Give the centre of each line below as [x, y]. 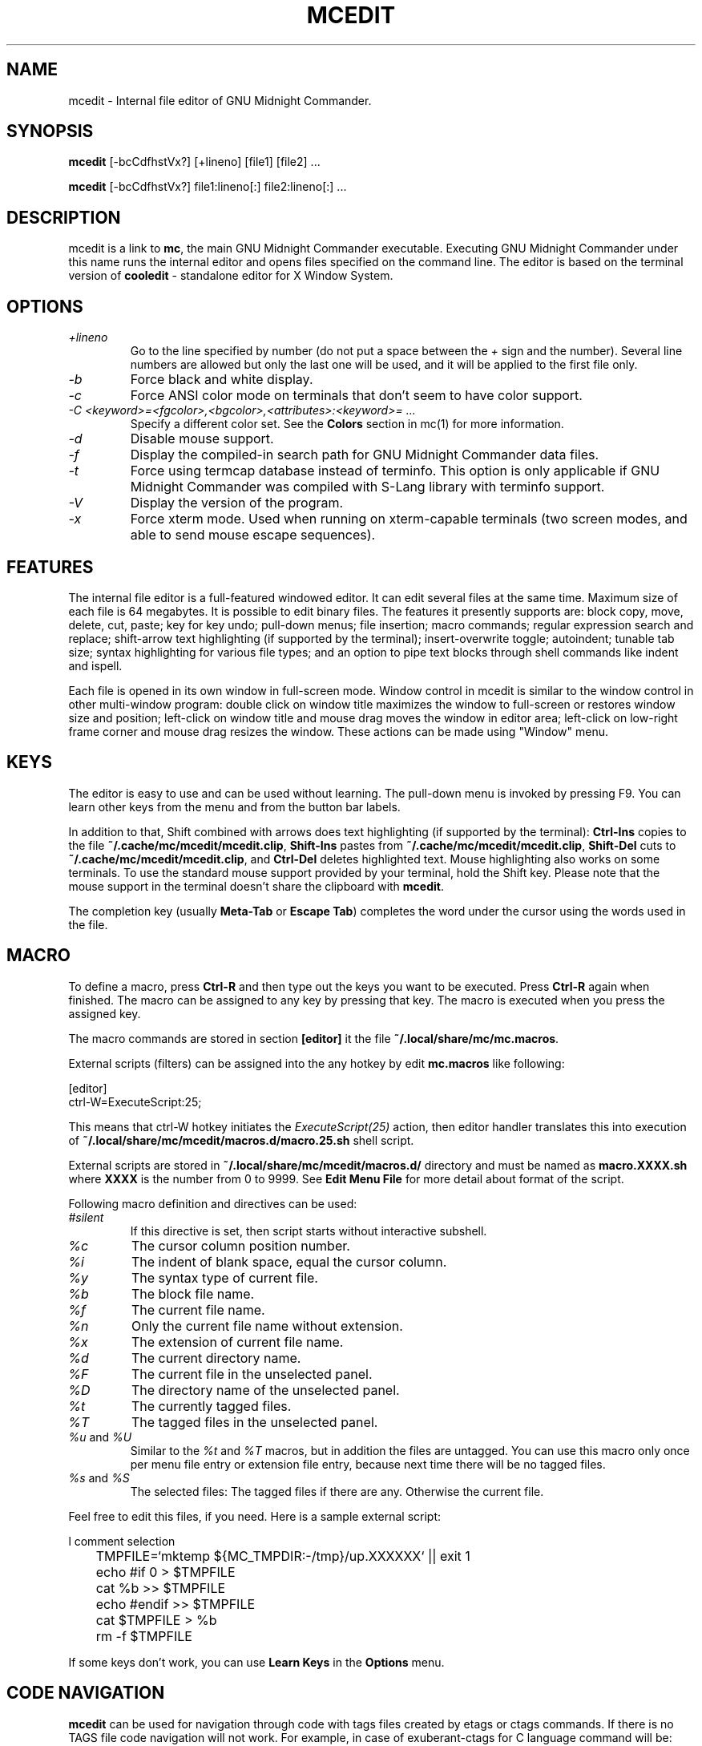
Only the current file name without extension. [267, 1326]
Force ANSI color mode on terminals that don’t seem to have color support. [356, 396]
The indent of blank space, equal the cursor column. [289, 1261]
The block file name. [193, 1293]
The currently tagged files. [211, 1406]
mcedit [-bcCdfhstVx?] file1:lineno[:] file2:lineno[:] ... [208, 187]
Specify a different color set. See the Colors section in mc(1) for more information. [347, 424]
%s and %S [99, 1477]
